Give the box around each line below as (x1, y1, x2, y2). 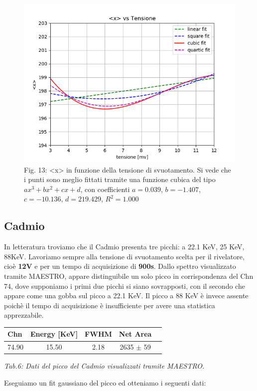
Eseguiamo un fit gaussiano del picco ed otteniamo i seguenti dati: (4, 377, 206, 388)
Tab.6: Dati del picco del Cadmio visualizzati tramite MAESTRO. (4, 361, 205, 371)
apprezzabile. (4, 310, 44, 320)
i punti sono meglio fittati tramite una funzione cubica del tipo (24, 174, 216, 185)
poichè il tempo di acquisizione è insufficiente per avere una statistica (4, 300, 215, 310)
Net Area (119, 329, 152, 339)
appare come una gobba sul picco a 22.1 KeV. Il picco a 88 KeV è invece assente (4, 290, 249, 301)
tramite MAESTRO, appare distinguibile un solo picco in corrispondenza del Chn (4, 270, 254, 281)
